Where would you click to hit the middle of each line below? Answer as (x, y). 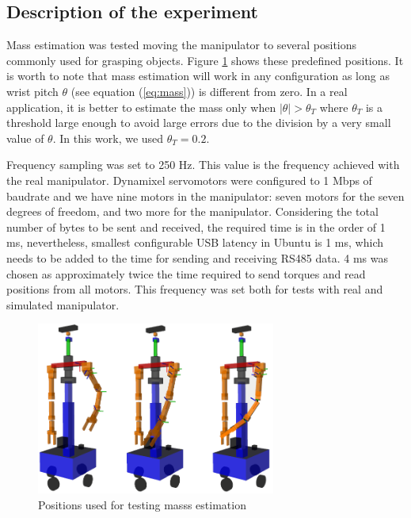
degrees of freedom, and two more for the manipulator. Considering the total (192, 211)
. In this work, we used (108, 138)
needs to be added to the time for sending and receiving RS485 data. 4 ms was (197, 257)
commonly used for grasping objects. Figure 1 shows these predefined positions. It (205, 60)
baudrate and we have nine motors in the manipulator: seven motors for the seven (205, 196)
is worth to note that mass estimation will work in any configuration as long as (198, 76)
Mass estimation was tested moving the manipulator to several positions (182, 45)
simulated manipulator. (63, 304)
